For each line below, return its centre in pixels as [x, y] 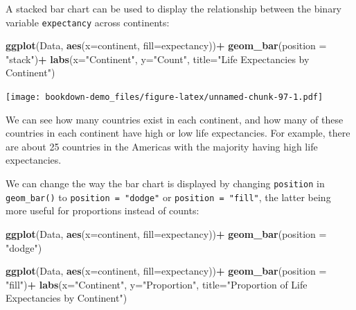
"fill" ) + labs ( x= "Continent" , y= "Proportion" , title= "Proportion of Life [157, 284]
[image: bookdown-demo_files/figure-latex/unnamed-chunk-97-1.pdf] [164, 97]
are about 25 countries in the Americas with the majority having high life [162, 146]
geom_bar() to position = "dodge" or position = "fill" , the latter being [168, 197]
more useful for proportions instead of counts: [103, 210]
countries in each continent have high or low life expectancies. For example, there [178, 133]
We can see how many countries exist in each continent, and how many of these [175, 119]
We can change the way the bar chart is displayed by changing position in [165, 183]
